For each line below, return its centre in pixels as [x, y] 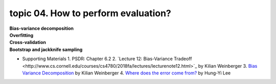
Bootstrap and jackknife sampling [46, 49]
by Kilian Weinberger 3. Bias [228, 66]
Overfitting [21, 35]
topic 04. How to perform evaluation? [90, 13]
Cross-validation [28, 43]
